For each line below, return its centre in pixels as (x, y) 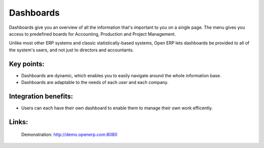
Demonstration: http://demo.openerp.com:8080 (69, 135)
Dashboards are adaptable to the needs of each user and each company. (95, 83)
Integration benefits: (41, 96)
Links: (19, 122)
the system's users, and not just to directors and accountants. (71, 50)
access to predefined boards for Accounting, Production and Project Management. (92, 34)
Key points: (27, 64)
